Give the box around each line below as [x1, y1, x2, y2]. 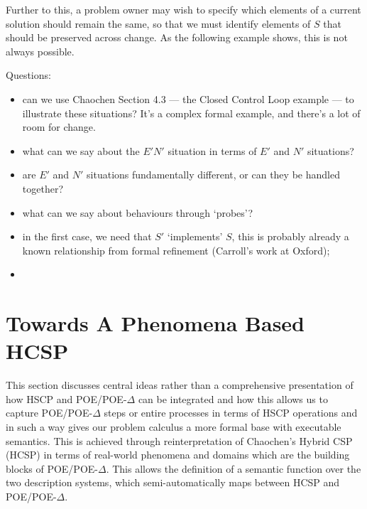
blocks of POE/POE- [6, 461, 98, 476]
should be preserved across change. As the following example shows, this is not [6, 30, 348, 45]
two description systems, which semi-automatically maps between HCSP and [6, 475, 340, 490]
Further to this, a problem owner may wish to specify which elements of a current [6, 2, 361, 16]
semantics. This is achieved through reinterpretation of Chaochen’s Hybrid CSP [6, 433, 353, 448]
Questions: [6, 68, 51, 82]
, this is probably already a [231, 229, 349, 244]
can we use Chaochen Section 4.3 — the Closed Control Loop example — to [22, 91, 354, 106]
